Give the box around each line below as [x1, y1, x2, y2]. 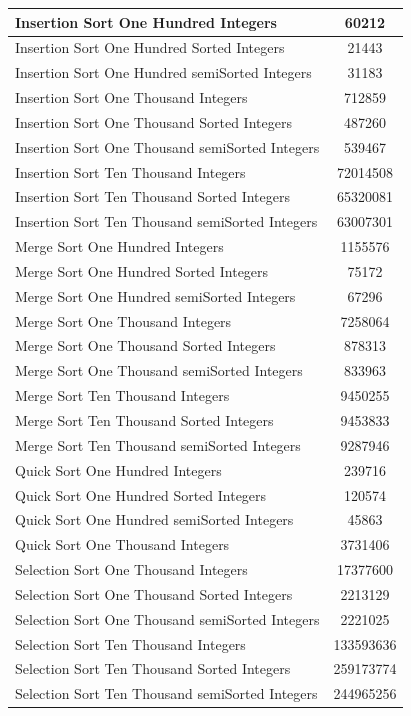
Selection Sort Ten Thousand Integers [15, 633, 246, 654]
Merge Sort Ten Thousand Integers [15, 385, 230, 406]
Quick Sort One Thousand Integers [15, 534, 230, 555]
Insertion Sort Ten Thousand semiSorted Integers [15, 211, 318, 232]
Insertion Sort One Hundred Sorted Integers [15, 37, 285, 58]
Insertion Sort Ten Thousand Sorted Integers [15, 186, 290, 207]
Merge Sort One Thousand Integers [15, 310, 232, 331]
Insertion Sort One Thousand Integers [15, 87, 248, 108]
